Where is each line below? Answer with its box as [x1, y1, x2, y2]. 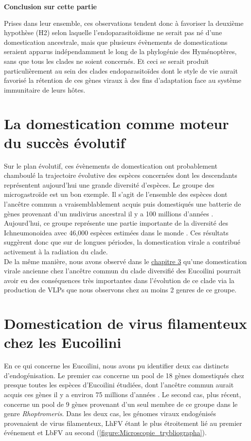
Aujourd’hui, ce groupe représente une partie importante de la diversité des [4, 218, 228, 228]
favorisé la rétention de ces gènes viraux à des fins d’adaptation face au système [4, 75, 241, 85]
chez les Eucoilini [4, 332, 122, 352]
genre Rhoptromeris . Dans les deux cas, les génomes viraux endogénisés [4, 408, 216, 419]
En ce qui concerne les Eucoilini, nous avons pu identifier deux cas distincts [4, 361, 229, 371]
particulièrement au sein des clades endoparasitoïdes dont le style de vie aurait [4, 65, 238, 76]
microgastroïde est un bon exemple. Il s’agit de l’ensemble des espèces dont [4, 189, 228, 199]
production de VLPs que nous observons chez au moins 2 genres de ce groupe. [4, 285, 237, 295]
